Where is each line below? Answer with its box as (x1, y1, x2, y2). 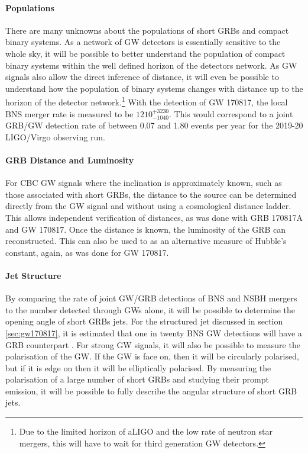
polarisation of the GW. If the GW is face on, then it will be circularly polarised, (5, 350, 299, 362)
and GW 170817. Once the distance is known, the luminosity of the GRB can (5, 223, 286, 235)
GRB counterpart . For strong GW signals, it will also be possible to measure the (5, 338, 300, 351)
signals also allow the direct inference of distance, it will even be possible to (5, 70, 279, 83)
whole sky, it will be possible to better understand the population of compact (5, 47, 286, 59)
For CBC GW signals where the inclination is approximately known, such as (5, 176, 282, 189)
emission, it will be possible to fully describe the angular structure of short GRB (5, 384, 297, 397)
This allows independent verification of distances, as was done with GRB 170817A (5, 211, 303, 223)
